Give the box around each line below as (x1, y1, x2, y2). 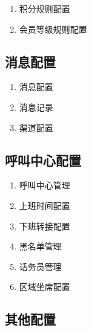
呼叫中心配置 (5, 150, 81, 169)
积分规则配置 (19, 2, 70, 14)
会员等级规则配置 (19, 22, 87, 35)
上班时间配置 (19, 199, 70, 211)
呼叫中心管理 (19, 179, 70, 191)
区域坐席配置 (19, 280, 70, 293)
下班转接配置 (19, 219, 70, 232)
